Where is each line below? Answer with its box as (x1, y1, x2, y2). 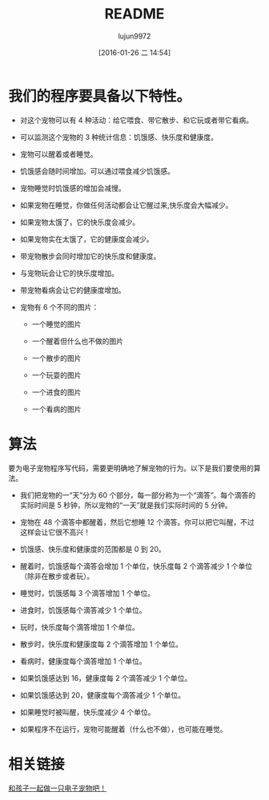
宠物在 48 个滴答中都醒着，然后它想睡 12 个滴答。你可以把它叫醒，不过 (19, 517, 255, 526)
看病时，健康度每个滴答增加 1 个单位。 (19, 656, 147, 666)
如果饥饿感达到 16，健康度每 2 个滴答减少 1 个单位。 (19, 673, 192, 682)
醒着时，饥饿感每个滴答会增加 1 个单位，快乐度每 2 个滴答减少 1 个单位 (19, 561, 253, 570)
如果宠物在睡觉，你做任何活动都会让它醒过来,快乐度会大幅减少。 (19, 200, 233, 210)
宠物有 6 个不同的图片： (19, 302, 99, 312)
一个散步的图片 (31, 353, 82, 362)
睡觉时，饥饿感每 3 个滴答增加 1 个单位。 (19, 588, 155, 598)
